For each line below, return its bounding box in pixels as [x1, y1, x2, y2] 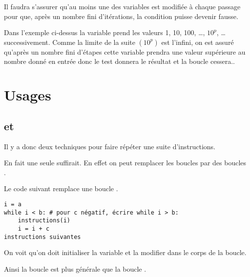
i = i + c [18, 225, 50, 232]
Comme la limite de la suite [52, 37, 135, 47]
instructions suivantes [4, 233, 81, 240]
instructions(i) [18, 217, 71, 224]
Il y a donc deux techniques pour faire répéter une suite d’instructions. [4, 141, 215, 151]
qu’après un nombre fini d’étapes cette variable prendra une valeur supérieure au [4, 46, 246, 57]
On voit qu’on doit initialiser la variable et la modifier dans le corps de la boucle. [4, 247, 247, 257]
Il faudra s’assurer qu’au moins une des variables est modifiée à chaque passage [4, 1, 241, 11]
